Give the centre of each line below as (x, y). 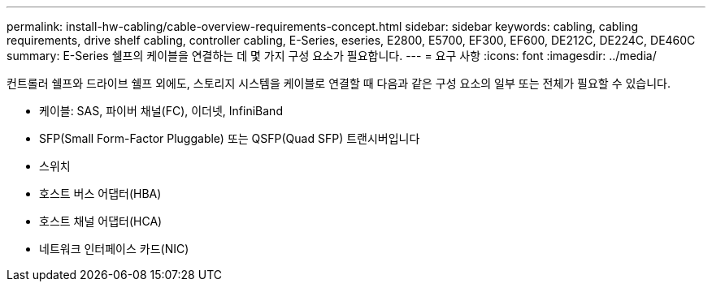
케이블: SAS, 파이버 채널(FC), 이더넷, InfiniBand (161, 111)
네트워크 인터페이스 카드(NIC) (114, 249)
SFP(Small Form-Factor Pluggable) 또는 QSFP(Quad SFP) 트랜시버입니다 (230, 138)
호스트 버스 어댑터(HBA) (100, 193)
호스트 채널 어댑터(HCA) (101, 221)
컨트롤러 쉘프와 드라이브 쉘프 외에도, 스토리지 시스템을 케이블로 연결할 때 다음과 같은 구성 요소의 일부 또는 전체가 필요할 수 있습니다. (339, 83)
